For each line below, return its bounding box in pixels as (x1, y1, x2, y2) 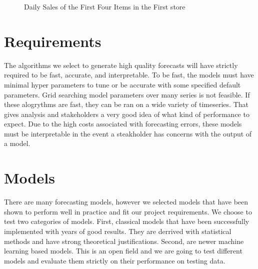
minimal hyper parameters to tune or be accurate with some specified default (4, 79, 241, 89)
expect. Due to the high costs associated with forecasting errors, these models (4, 118, 242, 129)
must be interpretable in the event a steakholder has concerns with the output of (4, 128, 252, 138)
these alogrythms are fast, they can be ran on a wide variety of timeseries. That (4, 99, 248, 109)
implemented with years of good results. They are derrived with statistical (4, 225, 231, 236)
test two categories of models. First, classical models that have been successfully (4, 216, 249, 226)
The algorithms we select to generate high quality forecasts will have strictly (4, 59, 238, 70)
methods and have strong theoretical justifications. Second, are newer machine (4, 235, 244, 246)
